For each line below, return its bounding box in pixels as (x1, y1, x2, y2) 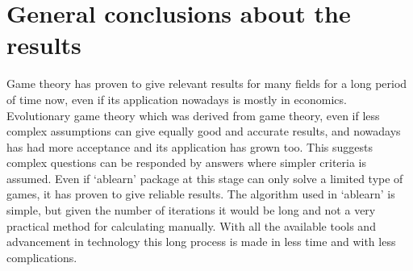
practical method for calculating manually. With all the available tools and (6, 217, 376, 234)
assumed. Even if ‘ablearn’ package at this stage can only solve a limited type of (6, 169, 403, 186)
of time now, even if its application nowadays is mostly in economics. (6, 90, 347, 107)
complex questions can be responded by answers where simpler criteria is (6, 154, 367, 171)
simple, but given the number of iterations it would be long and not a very (6, 202, 376, 219)
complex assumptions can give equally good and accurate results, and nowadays (6, 123, 401, 140)
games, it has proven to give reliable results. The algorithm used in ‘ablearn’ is (6, 186, 395, 202)
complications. (6, 248, 77, 265)
